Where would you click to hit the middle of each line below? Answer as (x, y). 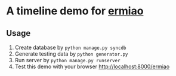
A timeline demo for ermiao (75, 11)
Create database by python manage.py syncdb (70, 47)
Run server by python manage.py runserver (67, 60)
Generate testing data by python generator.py (71, 54)
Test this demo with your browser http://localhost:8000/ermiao (92, 66)
